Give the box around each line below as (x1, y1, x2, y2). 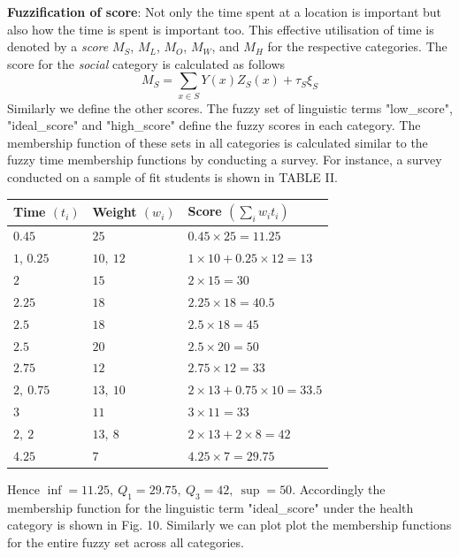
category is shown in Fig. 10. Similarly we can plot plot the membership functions (7, 515, 452, 534)
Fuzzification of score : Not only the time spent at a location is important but (7, 3, 442, 20)
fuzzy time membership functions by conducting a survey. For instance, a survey (7, 150, 442, 169)
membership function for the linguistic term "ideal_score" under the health (7, 498, 414, 516)
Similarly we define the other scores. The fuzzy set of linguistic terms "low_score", (7, 98, 453, 117)
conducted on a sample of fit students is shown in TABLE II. (7, 168, 338, 187)
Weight (92, 202, 137, 221)
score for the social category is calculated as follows (7, 54, 286, 72)
